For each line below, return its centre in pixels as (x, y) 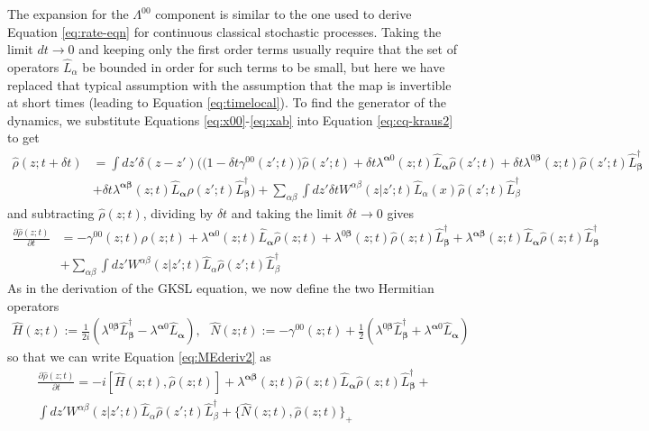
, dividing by (178, 212)
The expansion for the (68, 14)
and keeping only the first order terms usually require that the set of (268, 49)
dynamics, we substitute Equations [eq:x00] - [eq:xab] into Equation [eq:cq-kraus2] (230, 119)
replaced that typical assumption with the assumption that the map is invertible (229, 84)
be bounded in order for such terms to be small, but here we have (264, 67)
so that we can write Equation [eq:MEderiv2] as (139, 357)
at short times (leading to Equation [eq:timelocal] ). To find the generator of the (227, 102)
